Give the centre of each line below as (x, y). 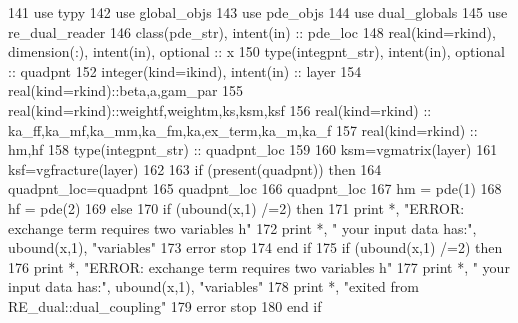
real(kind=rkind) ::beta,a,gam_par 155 (126, 90)
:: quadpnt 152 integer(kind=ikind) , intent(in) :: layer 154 (185, 70)
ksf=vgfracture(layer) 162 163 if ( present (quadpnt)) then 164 (195, 168)
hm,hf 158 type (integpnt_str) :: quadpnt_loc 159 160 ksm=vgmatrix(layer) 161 (253, 149)
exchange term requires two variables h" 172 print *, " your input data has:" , (242, 227)
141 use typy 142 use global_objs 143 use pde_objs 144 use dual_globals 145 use (258, 12)
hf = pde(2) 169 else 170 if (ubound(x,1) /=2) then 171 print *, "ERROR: (236, 207)
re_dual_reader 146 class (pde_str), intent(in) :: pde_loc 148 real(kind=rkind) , (252, 31)
